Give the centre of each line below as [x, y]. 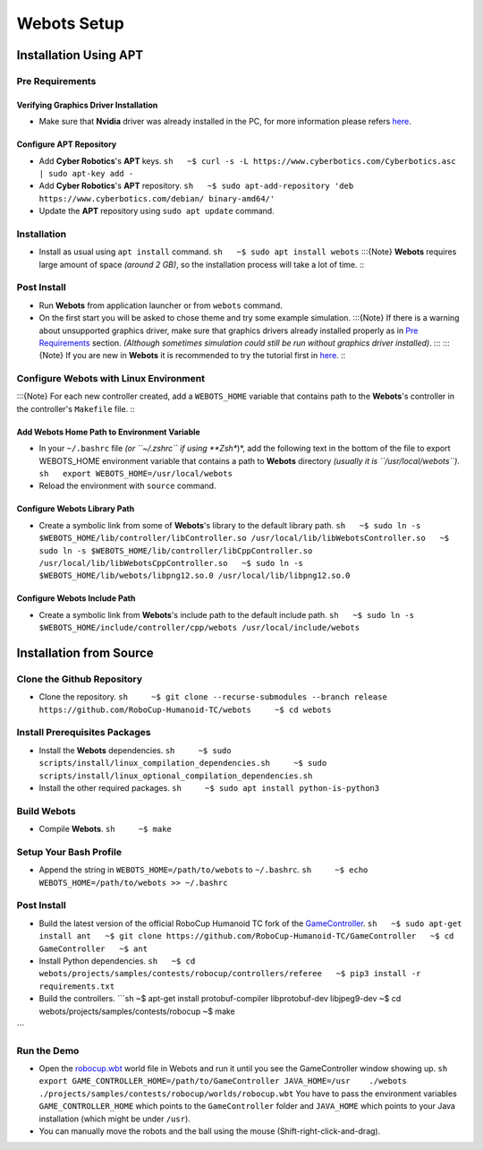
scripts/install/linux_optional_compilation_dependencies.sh [176, 776]
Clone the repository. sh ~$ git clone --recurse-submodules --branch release [213, 697]
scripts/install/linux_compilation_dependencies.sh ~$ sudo [183, 763]
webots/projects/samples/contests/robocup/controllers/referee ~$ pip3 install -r [230, 974]
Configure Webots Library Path [76, 509]
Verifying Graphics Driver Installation [87, 105]
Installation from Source [85, 652]
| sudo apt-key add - [86, 173]
